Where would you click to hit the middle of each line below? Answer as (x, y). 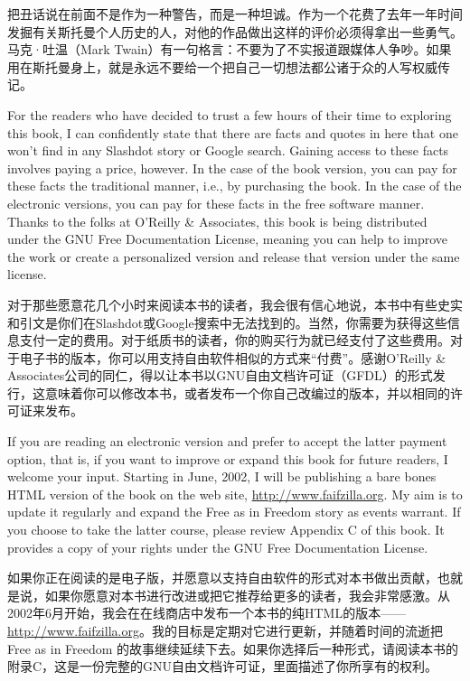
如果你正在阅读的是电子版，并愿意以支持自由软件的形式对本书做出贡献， (222, 578)
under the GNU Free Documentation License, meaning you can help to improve (227, 239)
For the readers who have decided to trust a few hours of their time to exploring (230, 114)
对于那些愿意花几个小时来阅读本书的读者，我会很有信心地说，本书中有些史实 (235, 304)
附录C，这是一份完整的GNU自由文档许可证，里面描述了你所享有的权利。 (223, 666)
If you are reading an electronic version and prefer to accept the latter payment (227, 441)
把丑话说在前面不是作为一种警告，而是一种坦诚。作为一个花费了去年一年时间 (235, 14)
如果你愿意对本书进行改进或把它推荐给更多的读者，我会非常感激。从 (247, 595)
